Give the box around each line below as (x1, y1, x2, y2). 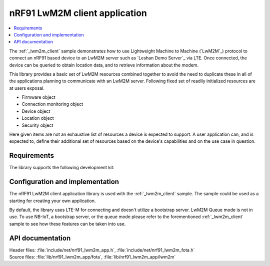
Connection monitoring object (21, 101, 83, 107)
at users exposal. (9, 85, 44, 91)
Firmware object (21, 94, 55, 100)
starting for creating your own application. (9, 198, 96, 204)
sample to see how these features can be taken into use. (9, 221, 126, 227)
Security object (21, 122, 53, 128)
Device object (21, 108, 50, 114)
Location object (21, 115, 54, 121)
